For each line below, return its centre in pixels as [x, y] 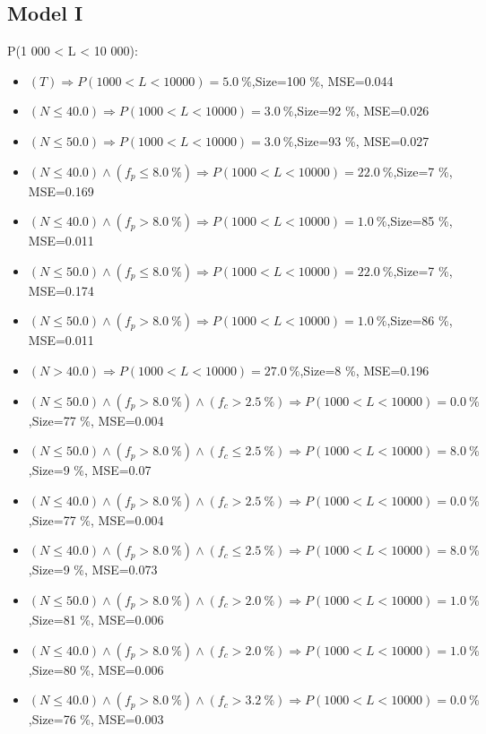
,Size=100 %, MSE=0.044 [322, 80]
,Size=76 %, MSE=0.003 [96, 719]
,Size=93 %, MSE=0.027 [361, 140]
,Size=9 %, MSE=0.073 [93, 570]
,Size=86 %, [420, 320]
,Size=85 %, [420, 221]
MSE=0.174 [61, 290]
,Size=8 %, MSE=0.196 [364, 370]
